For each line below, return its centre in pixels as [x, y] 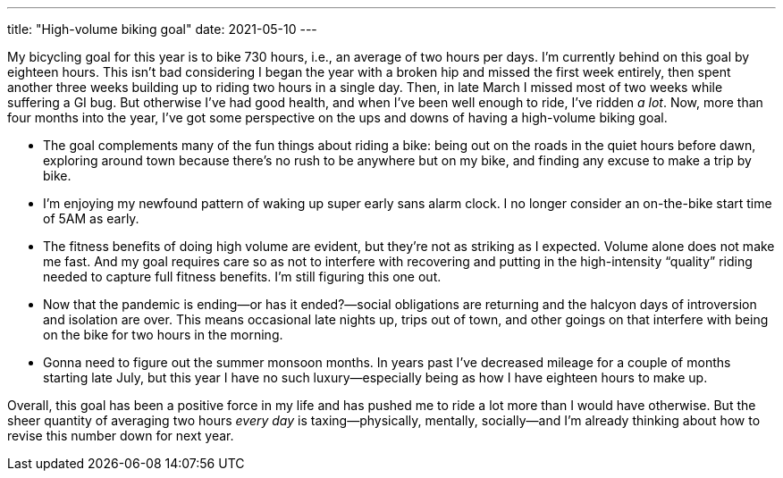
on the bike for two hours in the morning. [163, 335]
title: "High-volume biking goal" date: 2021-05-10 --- [162, 29]
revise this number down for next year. [121, 436]
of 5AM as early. [91, 218]
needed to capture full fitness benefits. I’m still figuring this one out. [242, 277]
